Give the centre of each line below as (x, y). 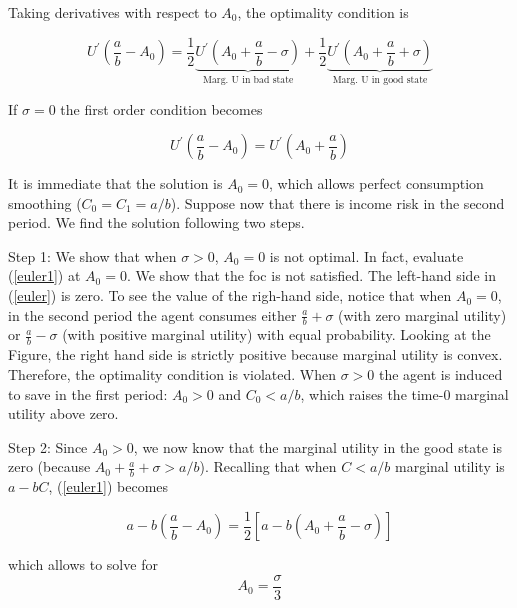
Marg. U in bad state (248, 79)
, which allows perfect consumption (376, 183)
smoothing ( (45, 202)
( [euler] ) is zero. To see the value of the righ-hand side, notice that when (230, 295)
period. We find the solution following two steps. (156, 222)
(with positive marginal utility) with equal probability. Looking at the (276, 334)
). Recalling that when (268, 466)
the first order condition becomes (161, 108)
